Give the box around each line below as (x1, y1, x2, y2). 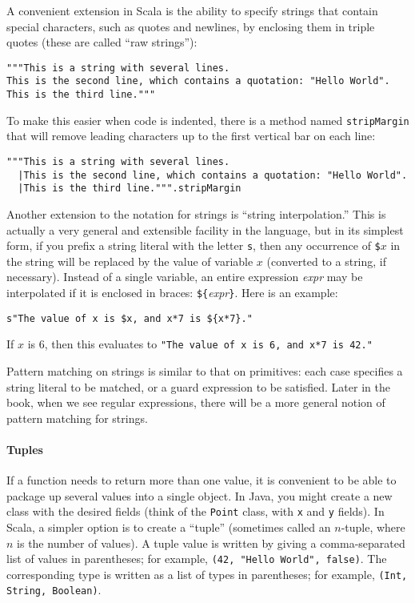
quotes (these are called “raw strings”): (6, 34, 198, 50)
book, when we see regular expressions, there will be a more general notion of (6, 394, 385, 411)
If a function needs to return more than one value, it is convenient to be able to (6, 472, 397, 488)
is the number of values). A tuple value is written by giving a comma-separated (17, 534, 405, 551)
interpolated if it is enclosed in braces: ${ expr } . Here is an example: (6, 284, 338, 300)
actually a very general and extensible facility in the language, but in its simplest (6, 221, 404, 238)
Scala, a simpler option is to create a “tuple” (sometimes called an (6, 518, 331, 535)
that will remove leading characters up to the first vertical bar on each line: (6, 127, 376, 144)
